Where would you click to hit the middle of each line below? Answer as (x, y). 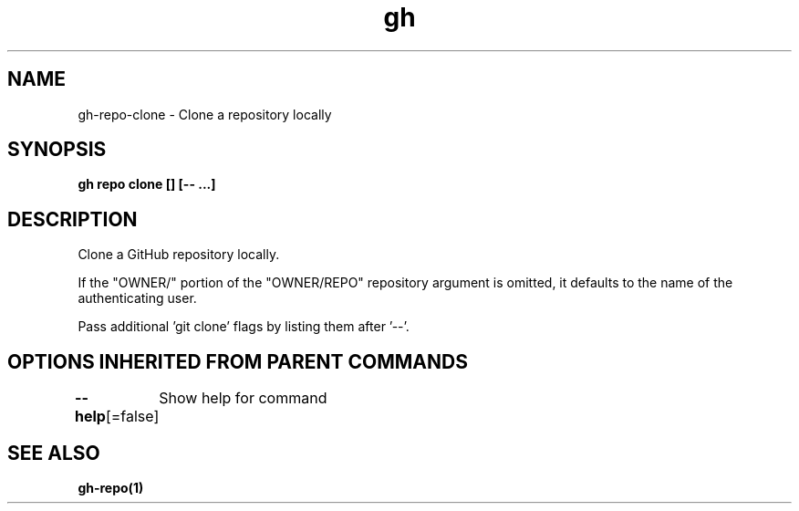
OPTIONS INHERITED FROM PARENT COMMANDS (238, 361)
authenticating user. (137, 298)
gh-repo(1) (111, 487)
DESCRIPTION (73, 219)
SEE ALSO (54, 453)
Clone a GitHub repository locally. (179, 255)
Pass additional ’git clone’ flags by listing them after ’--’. (244, 327)
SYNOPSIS (57, 150)
